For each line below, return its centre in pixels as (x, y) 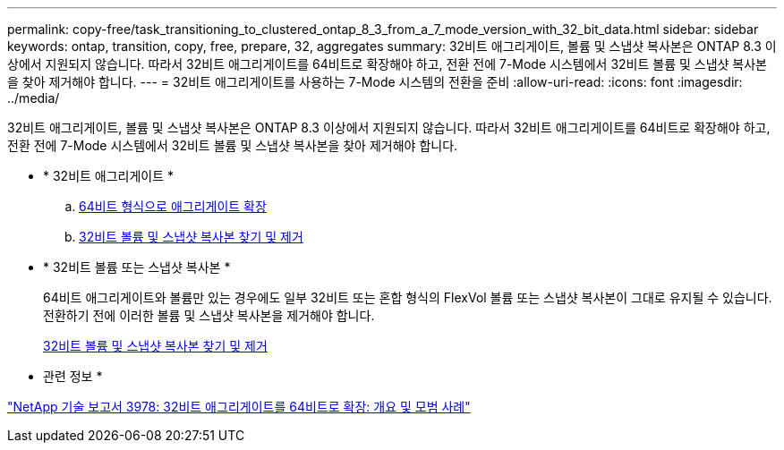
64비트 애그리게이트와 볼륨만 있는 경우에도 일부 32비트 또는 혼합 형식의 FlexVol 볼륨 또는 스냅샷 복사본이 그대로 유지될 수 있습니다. (408, 297)
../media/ (34, 98)
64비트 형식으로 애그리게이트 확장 (173, 206)
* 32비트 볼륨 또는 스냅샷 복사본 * (137, 267)
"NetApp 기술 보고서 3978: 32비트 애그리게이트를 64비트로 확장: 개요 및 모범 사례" (239, 407)
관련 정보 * (73, 376)
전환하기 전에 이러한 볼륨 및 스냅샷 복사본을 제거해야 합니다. (209, 315)
